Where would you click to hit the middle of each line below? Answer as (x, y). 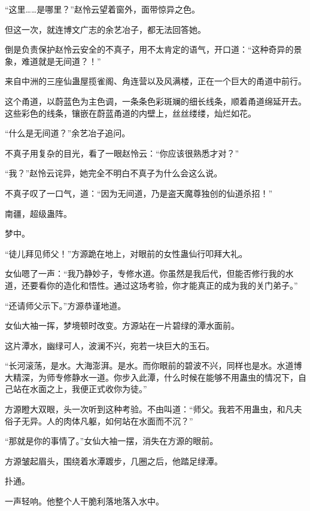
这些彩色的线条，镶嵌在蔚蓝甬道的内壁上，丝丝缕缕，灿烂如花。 (130, 113)
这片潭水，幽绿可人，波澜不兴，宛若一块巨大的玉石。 (110, 345)
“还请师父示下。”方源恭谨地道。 (66, 305)
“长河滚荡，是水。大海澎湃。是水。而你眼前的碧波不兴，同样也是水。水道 (149, 365)
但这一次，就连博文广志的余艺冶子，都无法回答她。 (105, 29)
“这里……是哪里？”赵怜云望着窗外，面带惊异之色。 (102, 9)
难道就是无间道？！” (61, 61)
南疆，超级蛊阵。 (38, 213)
